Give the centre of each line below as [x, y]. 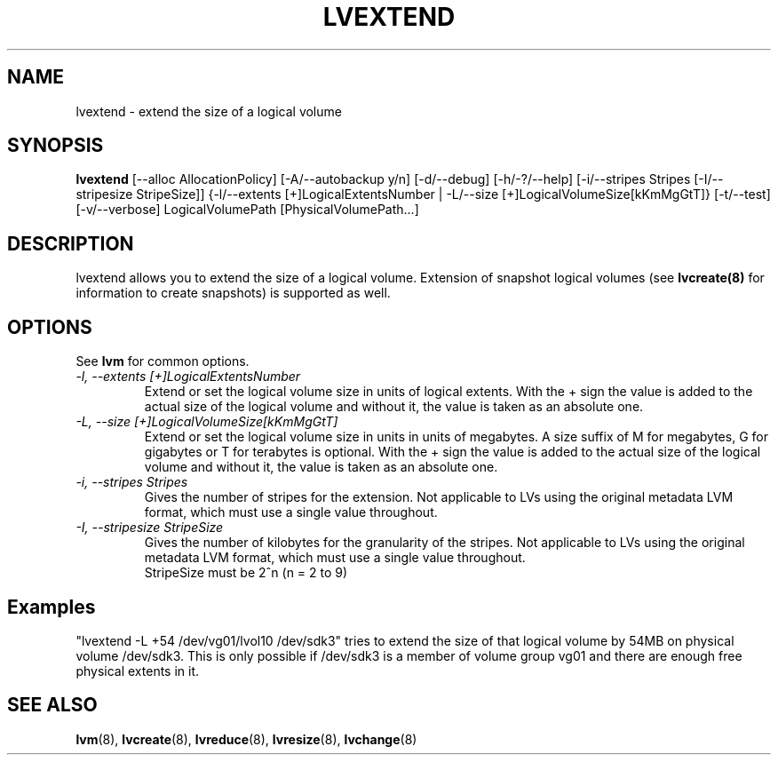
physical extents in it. [138, 671]
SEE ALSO [52, 705]
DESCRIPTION [71, 243]
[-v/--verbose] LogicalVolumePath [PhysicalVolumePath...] [247, 210]
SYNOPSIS [56, 146]
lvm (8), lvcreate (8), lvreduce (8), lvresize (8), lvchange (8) [246, 739]
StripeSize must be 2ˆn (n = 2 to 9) [246, 573]
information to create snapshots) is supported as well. [233, 293]
